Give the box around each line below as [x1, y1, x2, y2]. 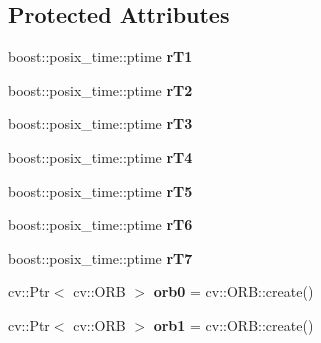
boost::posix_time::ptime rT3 [8, 113, 193, 134]
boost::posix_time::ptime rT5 [8, 180, 193, 201]
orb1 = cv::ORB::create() [153, 314, 314, 335]
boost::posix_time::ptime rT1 [8, 46, 193, 67]
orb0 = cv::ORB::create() [153, 281, 314, 302]
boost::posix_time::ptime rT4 [8, 146, 193, 167]
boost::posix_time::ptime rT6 [8, 214, 193, 235]
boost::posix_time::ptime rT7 [8, 247, 193, 268]
